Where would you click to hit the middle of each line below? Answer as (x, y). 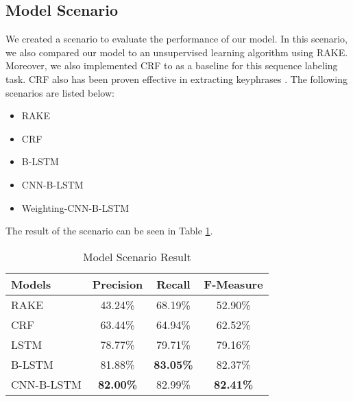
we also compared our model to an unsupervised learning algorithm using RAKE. (177, 52)
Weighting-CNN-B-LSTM (75, 207)
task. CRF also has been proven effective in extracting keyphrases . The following (177, 78)
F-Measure (233, 284)
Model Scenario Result (137, 256)
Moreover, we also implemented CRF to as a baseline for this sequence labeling (172, 65)
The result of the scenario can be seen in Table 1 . (109, 231)
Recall (173, 284)
